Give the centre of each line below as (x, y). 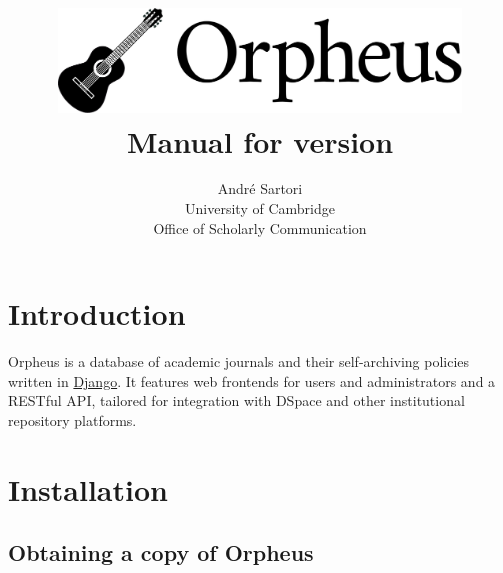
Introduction (97, 313)
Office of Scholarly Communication (260, 227)
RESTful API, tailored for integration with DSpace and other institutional (236, 400)
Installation (88, 488)
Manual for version (260, 140)
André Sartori (260, 188)
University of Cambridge (260, 208)
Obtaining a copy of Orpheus (161, 552)
